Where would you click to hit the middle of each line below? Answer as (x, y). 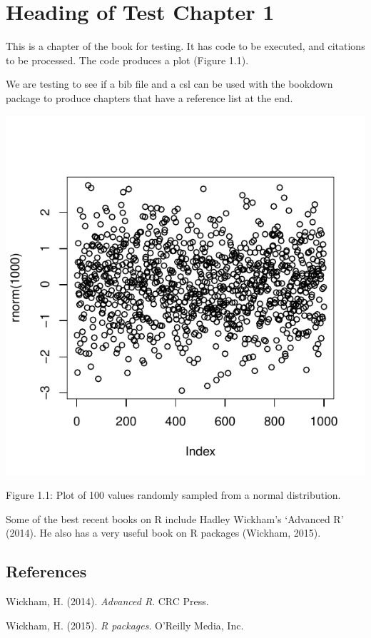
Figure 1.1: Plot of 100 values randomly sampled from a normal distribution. (173, 495)
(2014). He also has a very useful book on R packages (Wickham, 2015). (163, 533)
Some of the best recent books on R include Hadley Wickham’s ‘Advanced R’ (175, 518)
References (46, 571)
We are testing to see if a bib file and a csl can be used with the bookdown (169, 84)
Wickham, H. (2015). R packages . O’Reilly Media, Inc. (125, 625)
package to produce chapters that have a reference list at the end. (149, 97)
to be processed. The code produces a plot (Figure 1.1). (127, 60)
